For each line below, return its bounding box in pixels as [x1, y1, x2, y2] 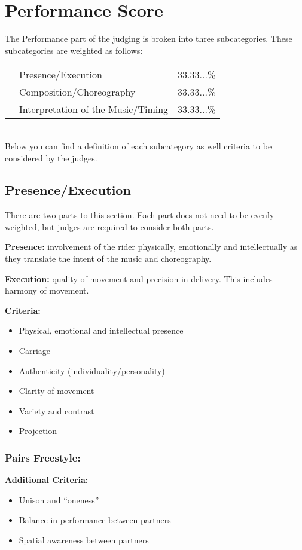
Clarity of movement [19, 384, 94, 397]
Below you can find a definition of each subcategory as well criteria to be [5, 139, 272, 152]
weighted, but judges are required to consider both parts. [5, 220, 214, 233]
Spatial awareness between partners [19, 534, 149, 546]
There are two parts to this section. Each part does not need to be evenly [5, 209, 274, 221]
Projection [19, 424, 57, 437]
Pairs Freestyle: [5, 450, 81, 465]
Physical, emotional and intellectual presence [19, 324, 184, 337]
